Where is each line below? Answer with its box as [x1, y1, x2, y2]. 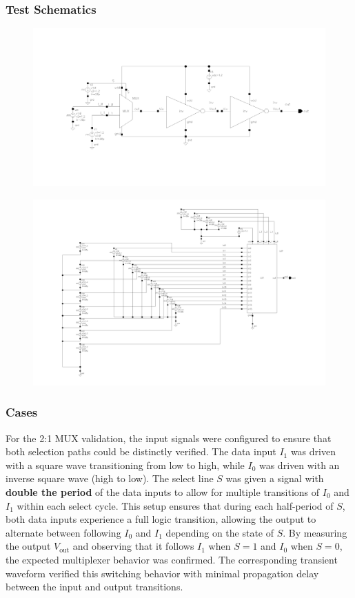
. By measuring [283, 525, 347, 539]
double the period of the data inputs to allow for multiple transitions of [6, 484, 320, 499]
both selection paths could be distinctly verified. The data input [6, 444, 276, 459]
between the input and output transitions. [6, 579, 183, 594]
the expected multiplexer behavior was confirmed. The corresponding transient [6, 552, 338, 566]
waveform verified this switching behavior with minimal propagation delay [6, 566, 319, 580]
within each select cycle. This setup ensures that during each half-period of [17, 498, 334, 512]
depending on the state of [165, 525, 274, 539]
